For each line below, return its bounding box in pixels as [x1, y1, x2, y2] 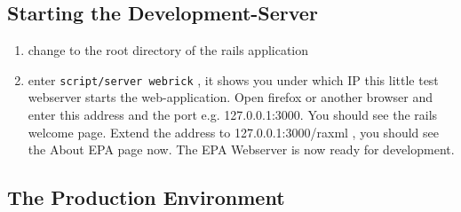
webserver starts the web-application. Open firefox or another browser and [28, 88, 433, 106]
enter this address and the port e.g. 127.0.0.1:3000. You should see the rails [28, 106, 438, 124]
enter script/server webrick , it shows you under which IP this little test [28, 70, 439, 89]
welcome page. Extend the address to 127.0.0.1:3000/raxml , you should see [28, 122, 439, 141]
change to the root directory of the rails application [28, 41, 309, 59]
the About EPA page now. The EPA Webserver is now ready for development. [28, 140, 455, 159]
